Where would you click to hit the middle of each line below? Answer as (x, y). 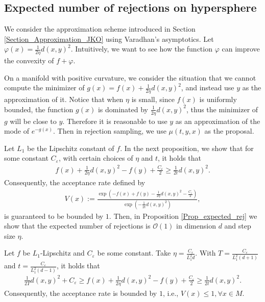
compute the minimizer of (44, 87)
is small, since (153, 99)
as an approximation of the (218, 121)
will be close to (33, 121)
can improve (241, 49)
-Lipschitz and (62, 253)
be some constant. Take (134, 253)
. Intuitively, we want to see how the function (141, 49)
